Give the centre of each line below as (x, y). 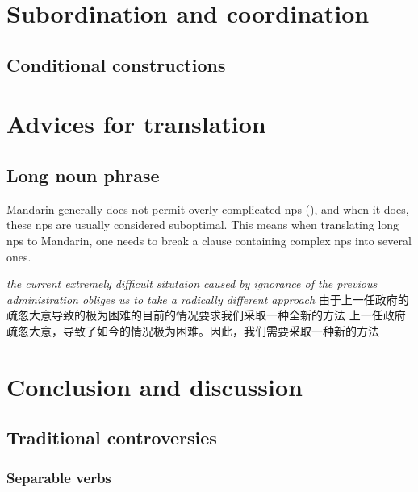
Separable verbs (59, 477)
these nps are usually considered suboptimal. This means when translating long (203, 225)
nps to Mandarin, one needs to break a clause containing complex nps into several (209, 240)
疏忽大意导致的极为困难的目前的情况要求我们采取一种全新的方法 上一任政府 (206, 315)
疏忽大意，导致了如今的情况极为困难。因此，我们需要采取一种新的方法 (193, 330)
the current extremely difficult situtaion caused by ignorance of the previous (192, 284)
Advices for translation (136, 124)
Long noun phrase (83, 175)
